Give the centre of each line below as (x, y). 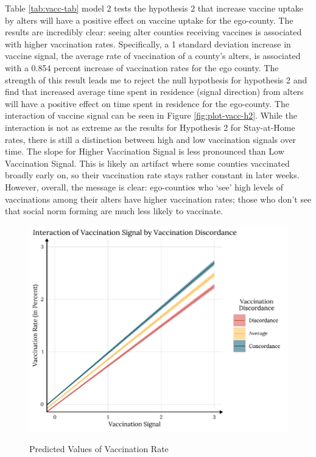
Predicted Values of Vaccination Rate (99, 448)
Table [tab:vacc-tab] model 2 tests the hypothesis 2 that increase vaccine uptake (154, 8)
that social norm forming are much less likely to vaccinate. (114, 211)
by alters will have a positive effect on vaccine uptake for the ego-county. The (149, 20)
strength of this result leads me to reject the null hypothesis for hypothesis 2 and (156, 79)
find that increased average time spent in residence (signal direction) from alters (154, 92)
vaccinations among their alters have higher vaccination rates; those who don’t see (158, 199)
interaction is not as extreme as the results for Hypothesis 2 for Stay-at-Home (150, 127)
